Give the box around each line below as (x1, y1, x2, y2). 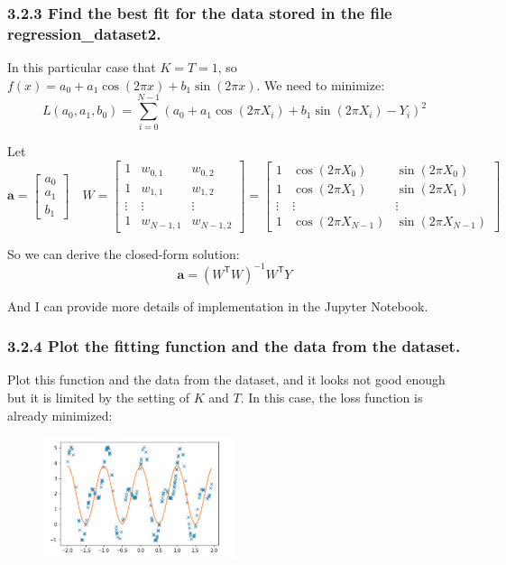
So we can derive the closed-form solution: (7, 244, 240, 263)
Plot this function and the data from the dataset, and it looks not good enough (7, 370, 446, 389)
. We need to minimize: (256, 75, 385, 94)
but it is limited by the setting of (7, 388, 189, 407)
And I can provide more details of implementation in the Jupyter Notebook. (7, 296, 428, 315)
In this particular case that (7, 58, 156, 77)
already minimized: (7, 405, 113, 424)
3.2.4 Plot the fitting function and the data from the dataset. (7, 335, 461, 357)
